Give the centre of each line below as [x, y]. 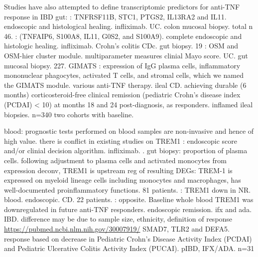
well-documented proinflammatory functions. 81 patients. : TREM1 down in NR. [128, 189]
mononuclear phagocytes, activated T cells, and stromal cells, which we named [124, 75]
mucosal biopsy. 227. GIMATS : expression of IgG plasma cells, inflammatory [122, 65]
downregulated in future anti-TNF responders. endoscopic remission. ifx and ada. [128, 209]
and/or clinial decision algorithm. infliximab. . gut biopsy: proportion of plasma [126, 150]
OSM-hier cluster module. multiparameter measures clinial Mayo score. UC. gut [126, 55]
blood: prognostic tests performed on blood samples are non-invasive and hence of [129, 131]
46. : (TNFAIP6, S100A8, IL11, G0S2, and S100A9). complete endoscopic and [123, 36]
